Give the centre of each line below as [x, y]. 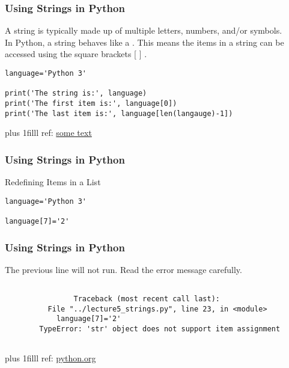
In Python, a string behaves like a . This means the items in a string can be [144, 42]
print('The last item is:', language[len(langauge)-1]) [119, 113]
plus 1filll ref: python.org [50, 358]
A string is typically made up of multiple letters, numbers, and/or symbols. [144, 30]
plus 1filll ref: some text [48, 133]
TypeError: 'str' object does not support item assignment [160, 329]
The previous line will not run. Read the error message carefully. [123, 269]
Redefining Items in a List [53, 182]
